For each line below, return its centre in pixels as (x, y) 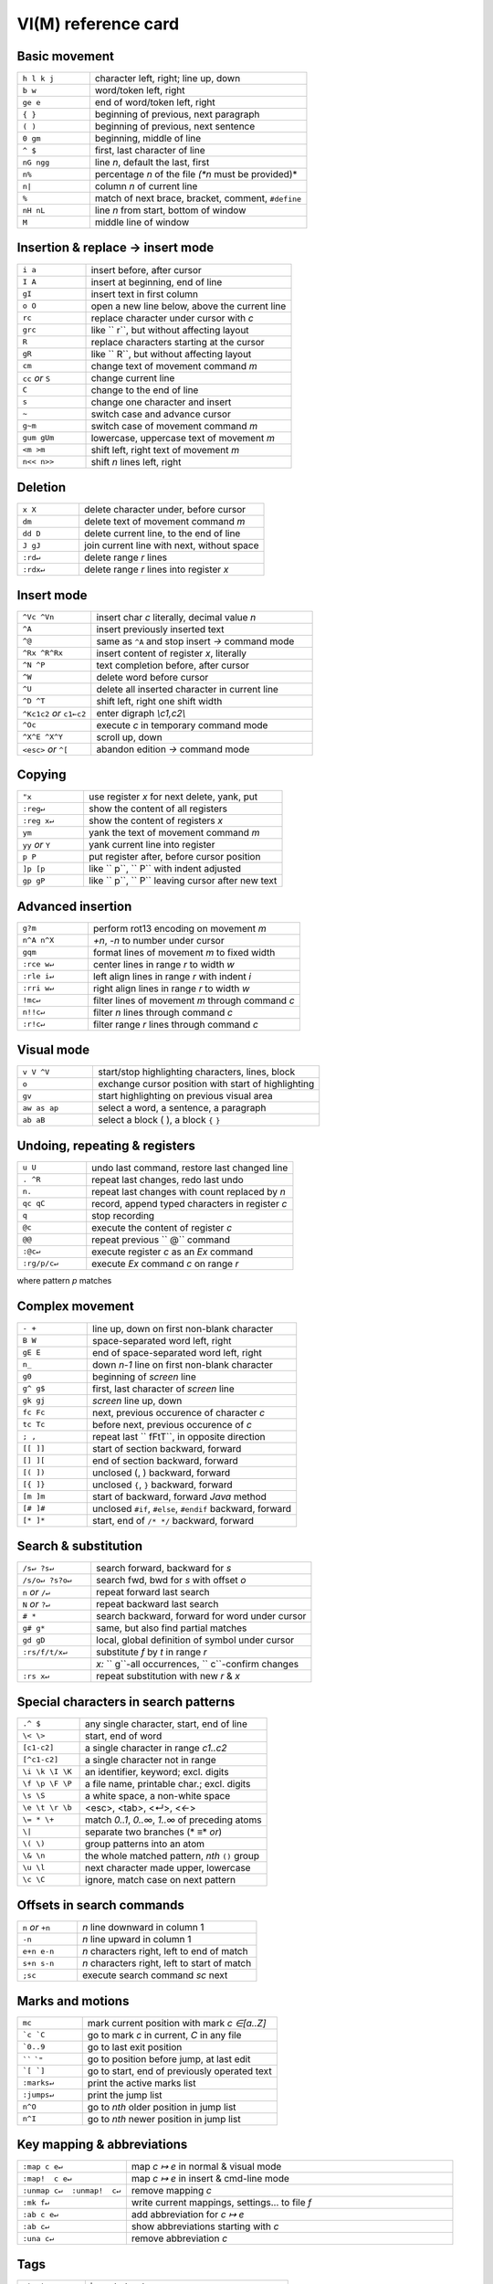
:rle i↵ (38, 976)
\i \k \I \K (47, 1772)
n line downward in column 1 (143, 1928)
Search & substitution (80, 1546)
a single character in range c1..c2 (156, 1748)
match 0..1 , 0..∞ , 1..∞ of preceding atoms (173, 1820)
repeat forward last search (153, 1592)
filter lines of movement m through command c (194, 1000)
